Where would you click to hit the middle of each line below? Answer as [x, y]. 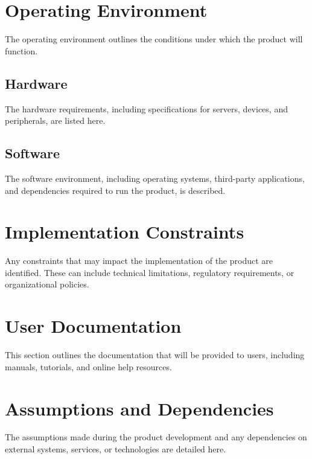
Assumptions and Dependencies [139, 408]
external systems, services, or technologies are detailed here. [116, 449]
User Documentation [93, 326]
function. [21, 50]
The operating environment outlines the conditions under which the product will [154, 39]
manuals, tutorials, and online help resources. [88, 366]
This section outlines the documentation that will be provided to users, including [155, 355]
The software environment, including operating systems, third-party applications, [155, 178]
